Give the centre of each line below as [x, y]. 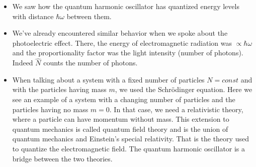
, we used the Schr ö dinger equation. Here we [184, 89]
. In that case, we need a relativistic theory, [176, 109]
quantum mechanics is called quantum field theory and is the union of [120, 129]
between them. [89, 16]
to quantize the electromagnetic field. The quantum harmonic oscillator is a [129, 148]
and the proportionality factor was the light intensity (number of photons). [128, 53]
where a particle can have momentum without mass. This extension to [121, 119]
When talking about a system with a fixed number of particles [108, 79]
